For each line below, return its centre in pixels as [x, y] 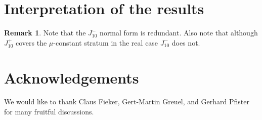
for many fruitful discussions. [49, 112]
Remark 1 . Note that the [45, 33]
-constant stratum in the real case [106, 42]
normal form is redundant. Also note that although [179, 33]
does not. [186, 42]
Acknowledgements [72, 77]
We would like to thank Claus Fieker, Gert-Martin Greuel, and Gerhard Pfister [127, 102]
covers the [31, 42]
